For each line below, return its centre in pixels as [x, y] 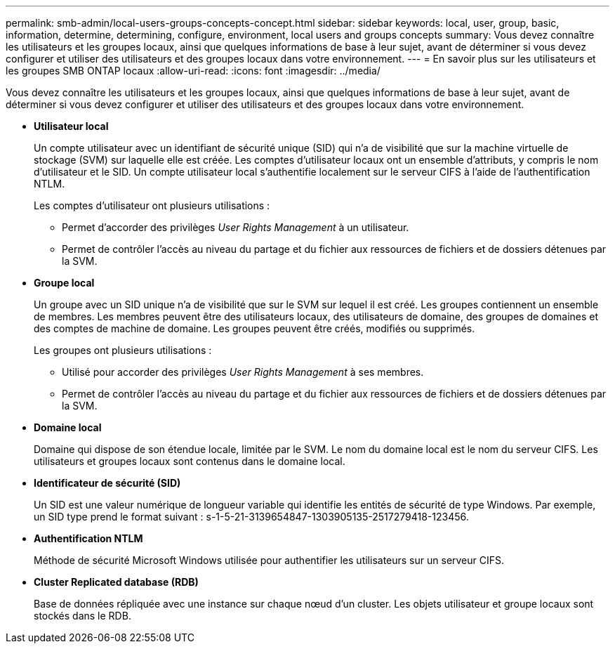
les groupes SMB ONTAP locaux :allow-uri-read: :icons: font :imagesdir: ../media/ [193, 71]
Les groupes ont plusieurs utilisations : [123, 350]
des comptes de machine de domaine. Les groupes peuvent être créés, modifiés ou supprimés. [254, 328]
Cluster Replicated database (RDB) [116, 582]
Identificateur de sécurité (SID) [107, 483]
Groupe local [64, 283]
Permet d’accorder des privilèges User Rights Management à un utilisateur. [236, 227]
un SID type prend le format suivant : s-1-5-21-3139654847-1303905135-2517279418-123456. [251, 517]
